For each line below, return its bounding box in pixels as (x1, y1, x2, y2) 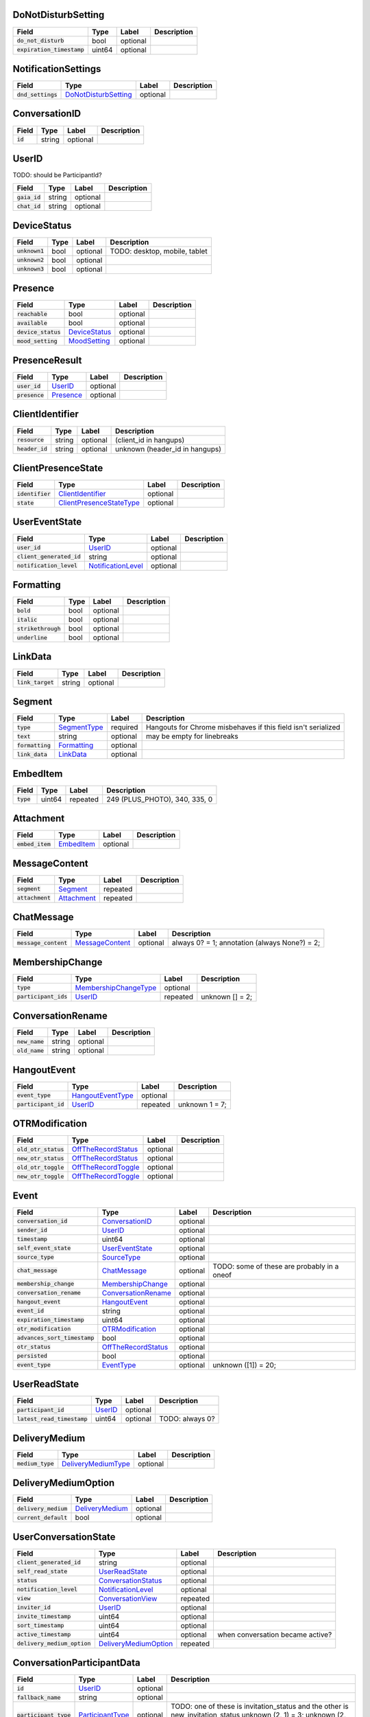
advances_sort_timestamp (16, 1334, 95, 1342)
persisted (16, 1352, 48, 1360)
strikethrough (16, 625, 61, 632)
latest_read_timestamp (16, 1415, 88, 1422)
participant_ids (16, 993, 68, 1001)
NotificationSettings (12, 62, 101, 75)
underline (16, 634, 48, 641)
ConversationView (98, 1593, 158, 1603)
